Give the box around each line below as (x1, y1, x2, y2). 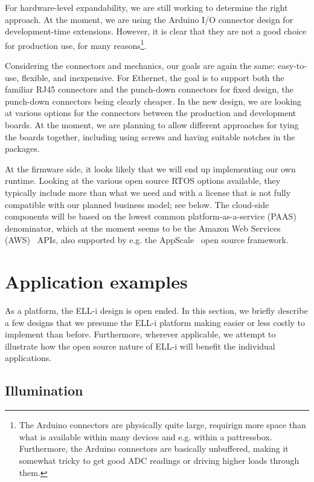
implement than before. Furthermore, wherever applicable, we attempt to (5, 328, 276, 340)
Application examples (5, 269, 188, 294)
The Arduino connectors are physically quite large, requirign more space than (19, 418, 306, 431)
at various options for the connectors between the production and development (5, 106, 296, 119)
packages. (5, 142, 40, 155)
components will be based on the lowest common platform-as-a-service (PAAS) (5, 210, 296, 223)
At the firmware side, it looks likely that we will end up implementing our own (5, 162, 296, 175)
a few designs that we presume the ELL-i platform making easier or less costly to (5, 316, 306, 328)
